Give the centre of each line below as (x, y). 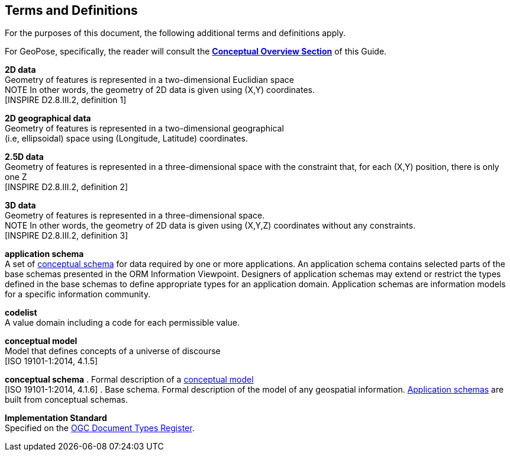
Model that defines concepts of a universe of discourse (113, 351)
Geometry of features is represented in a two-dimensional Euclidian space (149, 80)
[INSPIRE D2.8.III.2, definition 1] (66, 100)
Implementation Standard (56, 418)
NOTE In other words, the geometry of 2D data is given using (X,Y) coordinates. (160, 90)
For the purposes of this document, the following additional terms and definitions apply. (175, 33)
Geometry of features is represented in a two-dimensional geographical (144, 129)
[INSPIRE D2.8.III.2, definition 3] (67, 236)
